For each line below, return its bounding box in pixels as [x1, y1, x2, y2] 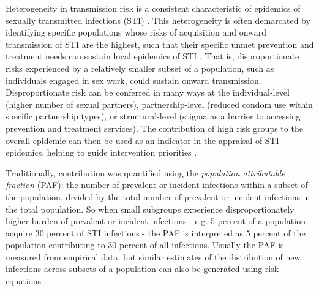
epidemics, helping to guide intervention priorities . [6, 146, 197, 159]
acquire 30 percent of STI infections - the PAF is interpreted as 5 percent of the [6, 226, 306, 239]
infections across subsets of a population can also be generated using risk [6, 262, 279, 275]
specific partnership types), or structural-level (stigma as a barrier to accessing [6, 110, 301, 123]
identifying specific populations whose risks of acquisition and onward [6, 26, 267, 39]
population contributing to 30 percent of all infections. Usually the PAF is [6, 238, 284, 251]
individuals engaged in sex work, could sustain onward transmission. [6, 74, 261, 86]
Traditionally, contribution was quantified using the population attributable [6, 166, 285, 179]
